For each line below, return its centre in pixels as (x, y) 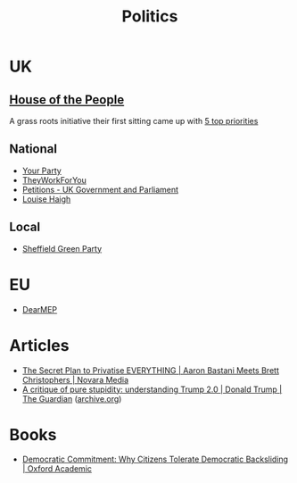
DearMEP (40, 309)
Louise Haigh (46, 199)
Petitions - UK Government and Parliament (100, 189)
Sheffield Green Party (62, 248)
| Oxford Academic (57, 469)
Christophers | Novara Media (75, 379)
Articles (39, 345)
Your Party (42, 171)
